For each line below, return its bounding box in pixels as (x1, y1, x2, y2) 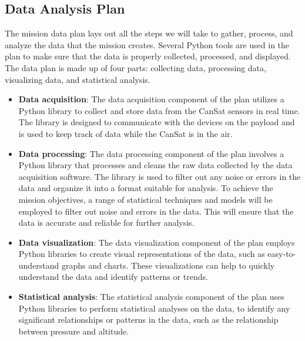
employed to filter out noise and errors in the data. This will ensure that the (18, 205, 294, 217)
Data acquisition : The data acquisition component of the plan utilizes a (18, 93, 284, 105)
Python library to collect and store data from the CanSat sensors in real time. (18, 104, 300, 116)
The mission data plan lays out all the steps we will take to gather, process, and (5, 27, 293, 39)
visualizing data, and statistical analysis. (5, 73, 150, 85)
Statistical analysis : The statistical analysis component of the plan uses (18, 290, 284, 303)
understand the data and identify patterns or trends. (18, 270, 208, 283)
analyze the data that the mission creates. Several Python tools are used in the (5, 38, 290, 51)
